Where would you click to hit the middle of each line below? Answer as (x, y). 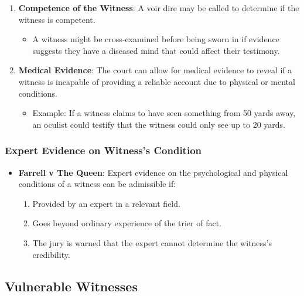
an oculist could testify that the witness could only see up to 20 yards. (159, 124)
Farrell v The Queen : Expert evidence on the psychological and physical (153, 172)
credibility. (51, 254)
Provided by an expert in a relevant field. (106, 203)
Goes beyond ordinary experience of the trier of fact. (127, 223)
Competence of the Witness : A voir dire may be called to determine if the (159, 8)
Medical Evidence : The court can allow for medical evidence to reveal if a (155, 70)
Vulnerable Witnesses (71, 286)
